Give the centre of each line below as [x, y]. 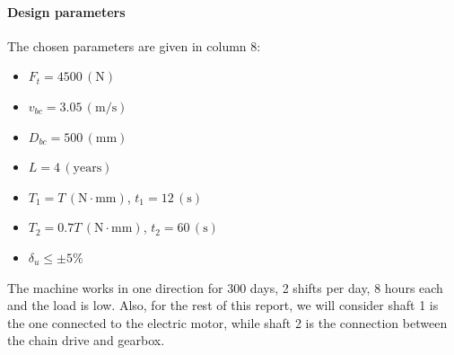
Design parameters [66, 11]
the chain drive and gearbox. [86, 340]
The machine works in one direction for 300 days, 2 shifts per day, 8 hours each [225, 287]
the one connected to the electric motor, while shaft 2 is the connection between [227, 322]
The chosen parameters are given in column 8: [134, 45]
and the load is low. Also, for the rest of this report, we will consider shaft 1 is [223, 305]
